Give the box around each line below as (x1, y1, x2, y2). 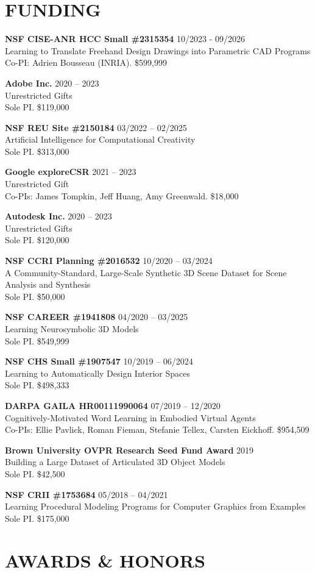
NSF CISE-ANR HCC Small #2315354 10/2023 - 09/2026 (5, 32, 246, 45)
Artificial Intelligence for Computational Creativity (5, 133, 196, 146)
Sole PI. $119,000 (5, 101, 69, 113)
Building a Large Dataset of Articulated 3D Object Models (5, 455, 225, 468)
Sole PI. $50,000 (5, 290, 65, 302)
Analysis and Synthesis (5, 278, 91, 291)
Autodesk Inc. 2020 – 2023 (5, 210, 112, 222)
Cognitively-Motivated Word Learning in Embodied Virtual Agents (5, 411, 256, 424)
